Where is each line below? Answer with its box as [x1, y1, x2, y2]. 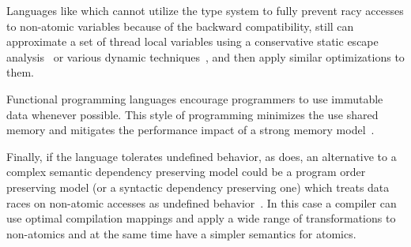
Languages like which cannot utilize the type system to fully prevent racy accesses [6, 2, 404, 18]
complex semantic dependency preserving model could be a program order [6, 163, 366, 180]
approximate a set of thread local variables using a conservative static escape [6, 33, 379, 50]
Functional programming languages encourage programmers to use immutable [6, 90, 383, 107]
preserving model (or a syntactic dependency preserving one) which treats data [6, 178, 390, 195]
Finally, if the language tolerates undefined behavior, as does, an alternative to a [6, 148, 397, 164]
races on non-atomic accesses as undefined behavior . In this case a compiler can [6, 194, 397, 211]
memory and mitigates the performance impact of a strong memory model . [6, 122, 375, 138]
